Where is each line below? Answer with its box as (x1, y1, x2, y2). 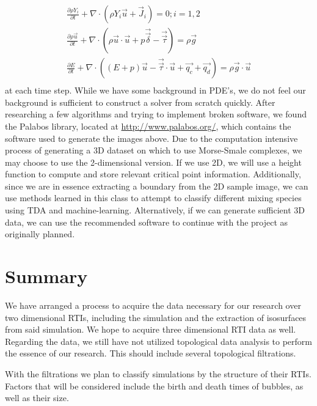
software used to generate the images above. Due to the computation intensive (5, 131, 298, 144)
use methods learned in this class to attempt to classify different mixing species (5, 191, 302, 204)
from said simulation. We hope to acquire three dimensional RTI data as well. (5, 323, 296, 336)
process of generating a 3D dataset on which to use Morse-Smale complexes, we (5, 144, 302, 157)
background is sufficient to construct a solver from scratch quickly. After (5, 95, 275, 108)
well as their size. (5, 391, 69, 404)
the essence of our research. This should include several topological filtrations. (5, 347, 296, 360)
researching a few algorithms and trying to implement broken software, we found (5, 108, 307, 120)
